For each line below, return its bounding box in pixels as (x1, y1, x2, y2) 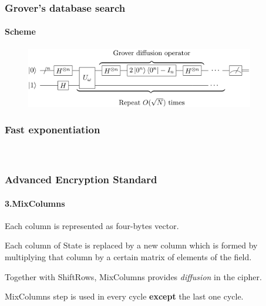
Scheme (5, 25, 36, 38)
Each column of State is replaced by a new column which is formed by (5, 239, 258, 251)
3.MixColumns (5, 197, 65, 209)
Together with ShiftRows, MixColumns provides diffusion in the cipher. (5, 270, 262, 283)
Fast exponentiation (5, 122, 100, 137)
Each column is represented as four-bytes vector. (5, 219, 179, 231)
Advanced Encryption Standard (5, 172, 157, 187)
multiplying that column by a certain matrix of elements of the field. (5, 251, 252, 263)
